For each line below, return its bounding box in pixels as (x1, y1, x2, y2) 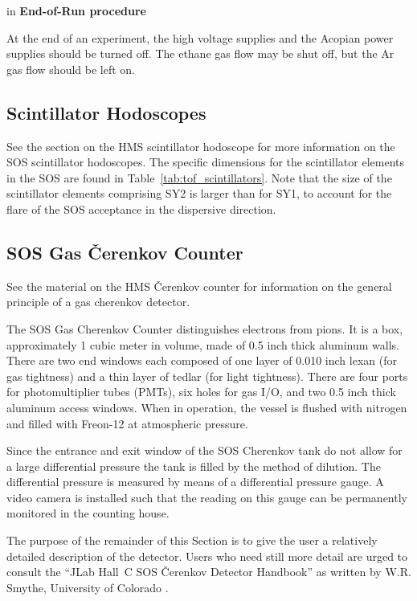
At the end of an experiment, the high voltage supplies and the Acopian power (6, 29, 394, 46)
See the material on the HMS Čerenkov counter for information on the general (6, 277, 392, 294)
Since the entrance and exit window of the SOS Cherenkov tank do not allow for (6, 442, 403, 459)
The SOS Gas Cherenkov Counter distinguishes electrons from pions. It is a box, (6, 320, 403, 337)
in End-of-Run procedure (6, 2, 146, 18)
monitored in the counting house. (6, 505, 170, 521)
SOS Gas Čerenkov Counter (6, 239, 243, 264)
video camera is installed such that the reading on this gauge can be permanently (6, 489, 407, 505)
